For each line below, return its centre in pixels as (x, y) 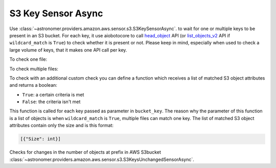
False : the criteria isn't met (51, 102)
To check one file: (28, 59)
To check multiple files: (34, 68)
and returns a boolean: (33, 85)
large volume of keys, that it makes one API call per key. (68, 50)
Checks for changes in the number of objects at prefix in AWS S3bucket (85, 152)
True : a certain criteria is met (53, 94)
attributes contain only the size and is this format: (62, 126)
